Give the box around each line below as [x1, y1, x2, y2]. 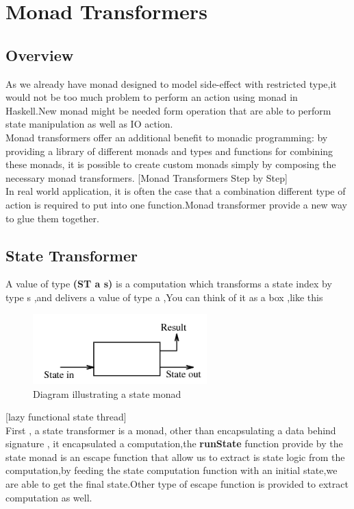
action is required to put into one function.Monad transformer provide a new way [5, 197, 347, 211]
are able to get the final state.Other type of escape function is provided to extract [5, 477, 349, 491]
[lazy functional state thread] [5, 410, 127, 424]
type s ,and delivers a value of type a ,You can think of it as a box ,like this [5, 289, 323, 304]
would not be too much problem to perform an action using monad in [5, 90, 298, 104]
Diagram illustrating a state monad [33, 386, 181, 401]
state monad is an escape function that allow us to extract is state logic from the [5, 449, 345, 464]
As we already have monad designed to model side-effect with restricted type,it [5, 76, 337, 91]
